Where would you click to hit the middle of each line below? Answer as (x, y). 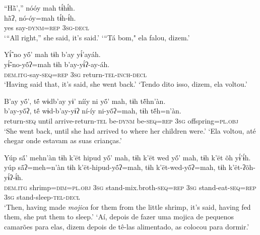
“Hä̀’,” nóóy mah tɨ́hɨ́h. (40, 8)
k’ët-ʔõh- (242, 167)
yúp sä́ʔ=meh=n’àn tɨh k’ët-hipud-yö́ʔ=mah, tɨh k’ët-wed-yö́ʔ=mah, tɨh (115, 167)
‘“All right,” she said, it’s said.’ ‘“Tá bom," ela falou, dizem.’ (97, 37)
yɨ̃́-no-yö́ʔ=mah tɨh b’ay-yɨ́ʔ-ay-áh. (57, 64)
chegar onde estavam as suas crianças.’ (63, 140)
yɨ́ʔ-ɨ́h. (14, 177)
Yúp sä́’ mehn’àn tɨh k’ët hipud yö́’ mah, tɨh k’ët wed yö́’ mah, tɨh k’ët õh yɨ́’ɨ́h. (127, 157)
